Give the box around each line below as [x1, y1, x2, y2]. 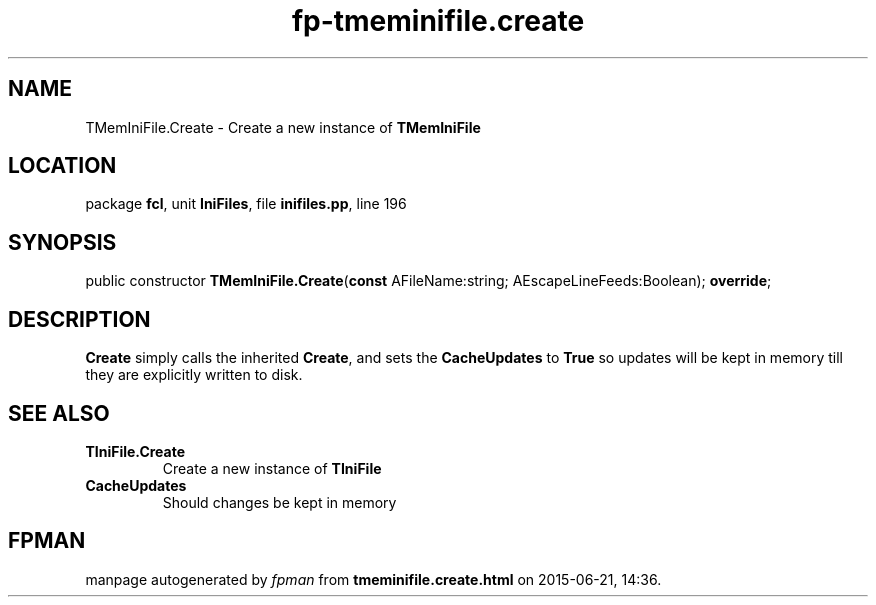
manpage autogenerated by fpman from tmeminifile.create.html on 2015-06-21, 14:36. [85, 570, 662, 588]
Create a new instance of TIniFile [162, 459, 382, 477]
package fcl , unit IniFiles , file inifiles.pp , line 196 [85, 195, 407, 213]
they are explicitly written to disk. [85, 366, 303, 384]
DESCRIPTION [8, 306, 151, 332]
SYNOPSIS [8, 229, 117, 255]
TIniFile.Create [85, 442, 186, 460]
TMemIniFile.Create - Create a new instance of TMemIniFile [85, 118, 481, 136]
